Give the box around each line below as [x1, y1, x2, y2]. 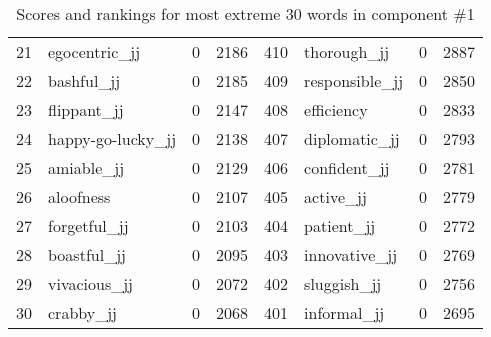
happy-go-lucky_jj [48, 127, 177, 150]
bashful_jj [48, 69, 121, 92]
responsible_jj [304, 69, 404, 92]
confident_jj [304, 156, 390, 179]
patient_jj [304, 214, 376, 237]
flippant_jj [48, 98, 124, 121]
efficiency [304, 98, 368, 121]
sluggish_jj [304, 272, 382, 295]
